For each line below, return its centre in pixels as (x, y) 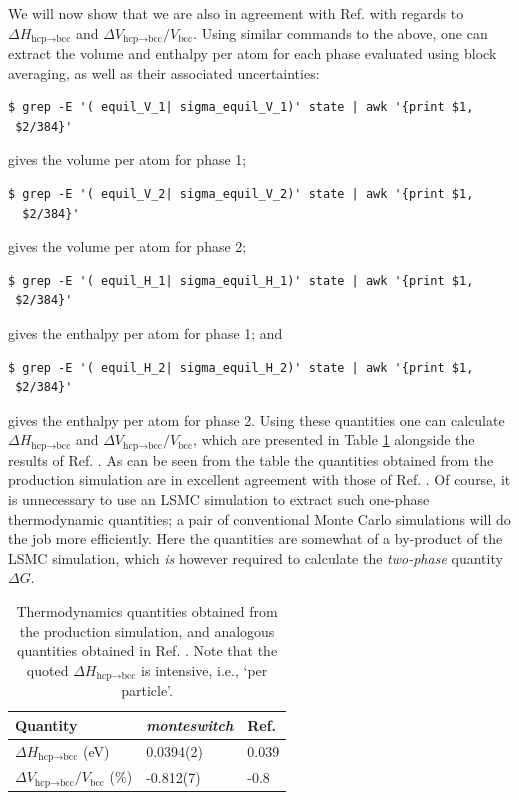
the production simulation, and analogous (147, 630)
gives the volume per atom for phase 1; (127, 159)
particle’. (147, 690)
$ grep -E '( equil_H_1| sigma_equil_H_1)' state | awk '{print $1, (241, 280)
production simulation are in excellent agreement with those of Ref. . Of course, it (259, 479)
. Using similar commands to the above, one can (340, 32)
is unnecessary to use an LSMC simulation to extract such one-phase (219, 499)
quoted (47, 669)
